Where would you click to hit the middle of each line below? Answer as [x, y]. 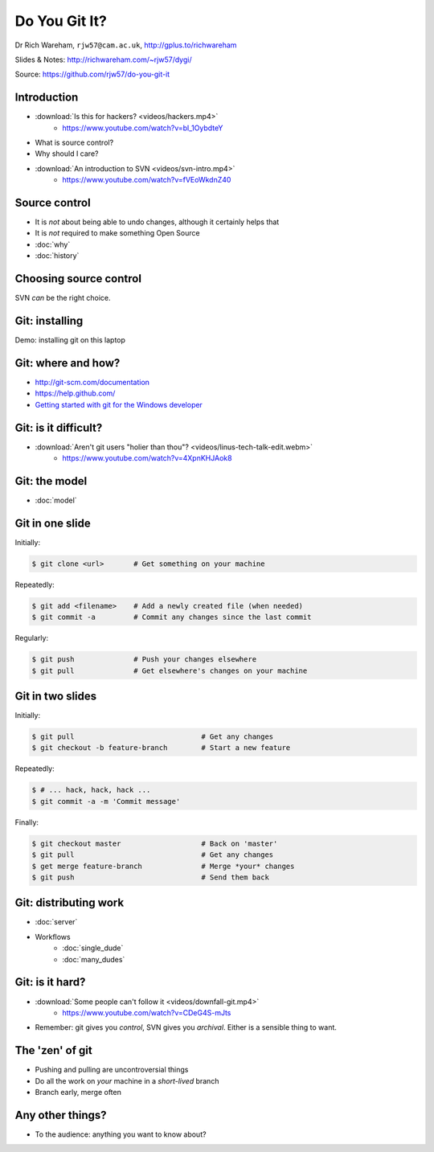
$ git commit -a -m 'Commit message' [106, 801]
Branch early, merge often [78, 1092]
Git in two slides [56, 696]
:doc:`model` [56, 500]
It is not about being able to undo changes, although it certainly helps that [157, 222]
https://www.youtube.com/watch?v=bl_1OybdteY [143, 128]
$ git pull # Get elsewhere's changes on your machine [170, 670]
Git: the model [51, 481]
